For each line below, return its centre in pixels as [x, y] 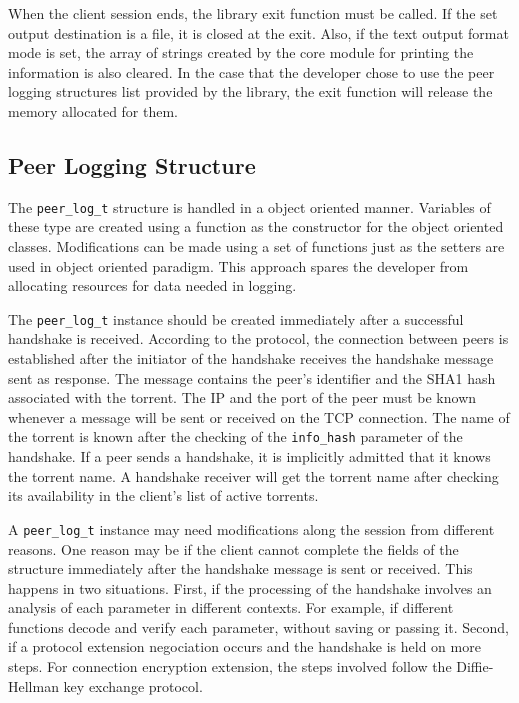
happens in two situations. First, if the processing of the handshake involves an [250, 587]
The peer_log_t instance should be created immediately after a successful [236, 318]
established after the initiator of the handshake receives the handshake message [251, 358]
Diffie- [475, 666]
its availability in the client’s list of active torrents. [163, 495]
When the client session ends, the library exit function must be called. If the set [253, 13]
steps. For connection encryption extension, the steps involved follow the [230, 666]
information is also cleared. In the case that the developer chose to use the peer [251, 71]
